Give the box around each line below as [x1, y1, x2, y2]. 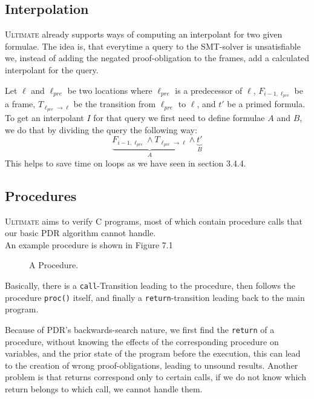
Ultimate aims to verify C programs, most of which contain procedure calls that [5, 214, 303, 227]
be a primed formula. [227, 97, 306, 110]
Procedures [5, 186, 77, 205]
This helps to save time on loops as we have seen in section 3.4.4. [5, 156, 246, 169]
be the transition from [73, 97, 156, 110]
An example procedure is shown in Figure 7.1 [5, 238, 173, 251]
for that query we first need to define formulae [93, 111, 265, 124]
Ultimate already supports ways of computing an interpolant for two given [5, 28, 283, 41]
